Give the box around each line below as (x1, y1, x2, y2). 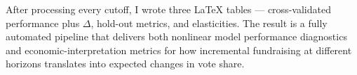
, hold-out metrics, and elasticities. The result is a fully (90, 15, 328, 30)
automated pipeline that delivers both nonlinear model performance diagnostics (6, 29, 347, 44)
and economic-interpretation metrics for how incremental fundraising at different (6, 42, 352, 57)
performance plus (6, 15, 80, 30)
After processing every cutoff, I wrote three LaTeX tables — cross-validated (6, 2, 331, 16)
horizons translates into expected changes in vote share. (6, 56, 245, 71)
